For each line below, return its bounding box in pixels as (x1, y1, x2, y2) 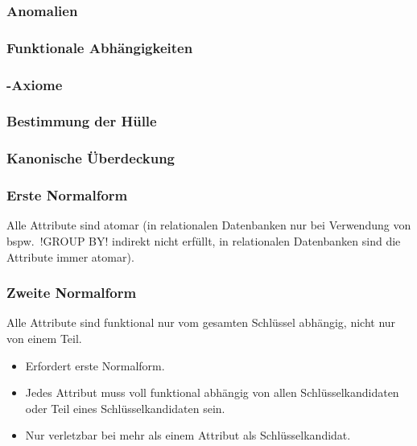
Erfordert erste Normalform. (25, 357, 165, 374)
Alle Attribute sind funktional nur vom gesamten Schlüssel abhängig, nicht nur (6, 314, 396, 331)
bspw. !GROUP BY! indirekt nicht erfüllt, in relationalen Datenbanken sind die (6, 233, 401, 250)
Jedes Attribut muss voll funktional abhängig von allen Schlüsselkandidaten (25, 384, 399, 401)
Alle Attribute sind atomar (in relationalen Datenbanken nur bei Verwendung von (6, 217, 411, 233)
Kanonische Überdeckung (6, 148, 175, 168)
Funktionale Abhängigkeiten (6, 37, 193, 57)
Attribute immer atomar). (6, 248, 134, 265)
